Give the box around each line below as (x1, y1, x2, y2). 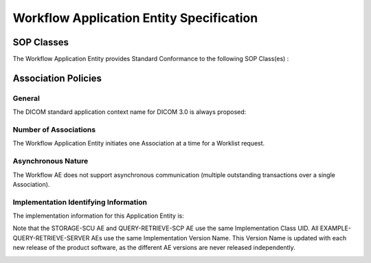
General (12, 93, 41, 103)
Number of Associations (12, 124, 96, 134)
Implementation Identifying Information (12, 197, 148, 207)
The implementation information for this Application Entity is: (12, 211, 185, 220)
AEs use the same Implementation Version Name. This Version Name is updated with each (91, 233, 347, 242)
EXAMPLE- (319, 224, 352, 233)
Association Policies (12, 72, 102, 84)
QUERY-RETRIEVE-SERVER (12, 233, 90, 242)
